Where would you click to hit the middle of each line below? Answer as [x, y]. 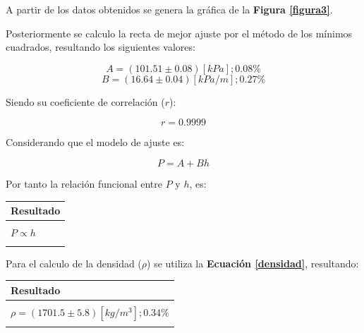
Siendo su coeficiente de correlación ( [85, 101]
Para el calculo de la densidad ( [74, 263]
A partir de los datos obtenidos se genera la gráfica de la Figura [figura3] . [169, 9]
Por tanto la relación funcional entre [84, 183]
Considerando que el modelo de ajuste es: [95, 142]
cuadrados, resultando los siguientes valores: [101, 47]
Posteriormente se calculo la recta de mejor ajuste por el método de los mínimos [179, 33]
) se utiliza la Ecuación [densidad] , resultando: [253, 263]
